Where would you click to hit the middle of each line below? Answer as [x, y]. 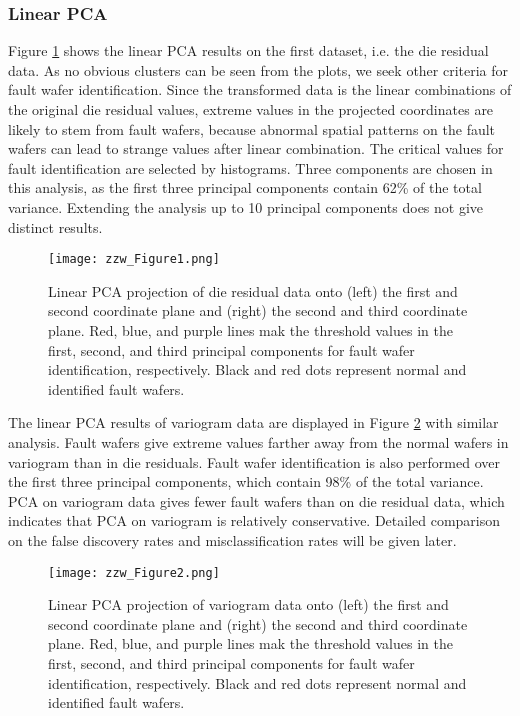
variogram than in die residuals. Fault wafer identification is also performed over [254, 461]
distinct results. [55, 226]
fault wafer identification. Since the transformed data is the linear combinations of [260, 89]
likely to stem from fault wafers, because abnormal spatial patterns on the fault [252, 128]
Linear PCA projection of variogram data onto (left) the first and [248, 604]
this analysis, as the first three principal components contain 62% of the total [245, 187]
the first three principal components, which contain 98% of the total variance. [246, 481]
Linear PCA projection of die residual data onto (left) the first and [253, 290]
